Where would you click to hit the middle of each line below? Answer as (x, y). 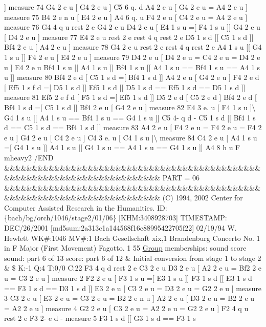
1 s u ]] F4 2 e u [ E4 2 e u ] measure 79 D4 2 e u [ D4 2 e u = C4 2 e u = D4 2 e (132, 57)
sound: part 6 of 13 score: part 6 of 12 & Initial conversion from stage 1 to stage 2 (133, 258)
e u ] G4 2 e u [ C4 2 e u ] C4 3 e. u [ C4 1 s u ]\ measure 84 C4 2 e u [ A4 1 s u (131, 137)
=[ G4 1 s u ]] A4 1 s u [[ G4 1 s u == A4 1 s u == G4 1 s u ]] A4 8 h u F (122, 147)
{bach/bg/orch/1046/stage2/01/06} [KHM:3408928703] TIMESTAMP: (116, 218)
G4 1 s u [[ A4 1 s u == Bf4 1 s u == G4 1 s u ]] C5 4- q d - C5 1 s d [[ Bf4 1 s (130, 117)
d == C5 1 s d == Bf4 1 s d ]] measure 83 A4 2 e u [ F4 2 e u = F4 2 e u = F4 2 (133, 127)
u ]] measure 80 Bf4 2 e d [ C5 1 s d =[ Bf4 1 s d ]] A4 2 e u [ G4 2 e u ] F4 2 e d (132, 77)
